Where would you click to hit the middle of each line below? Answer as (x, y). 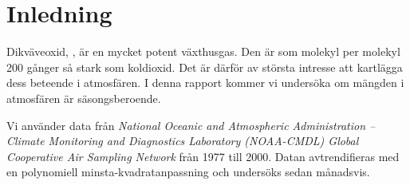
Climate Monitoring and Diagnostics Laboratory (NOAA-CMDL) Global (183, 141)
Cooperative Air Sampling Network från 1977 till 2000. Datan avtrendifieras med (203, 156)
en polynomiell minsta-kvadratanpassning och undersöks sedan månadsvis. (188, 172)
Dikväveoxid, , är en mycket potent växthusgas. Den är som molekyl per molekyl (203, 51)
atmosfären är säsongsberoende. (84, 98)
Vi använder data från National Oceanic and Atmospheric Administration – (191, 125)
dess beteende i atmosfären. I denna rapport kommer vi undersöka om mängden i (205, 83)
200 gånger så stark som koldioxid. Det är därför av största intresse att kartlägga (205, 67)
